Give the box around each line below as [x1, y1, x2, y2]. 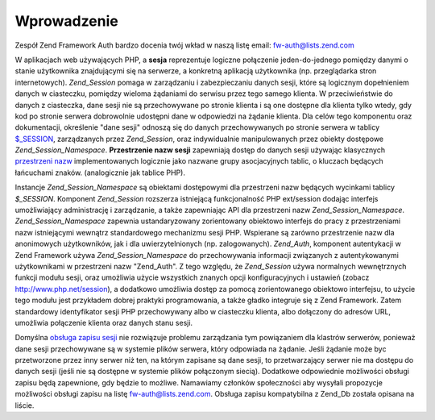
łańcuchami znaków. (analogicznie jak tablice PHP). [14, 168, 185, 177]
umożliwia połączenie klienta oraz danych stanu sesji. [14, 318, 193, 327]
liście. [14, 400, 35, 410]
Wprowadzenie [14, 12, 118, 30]
